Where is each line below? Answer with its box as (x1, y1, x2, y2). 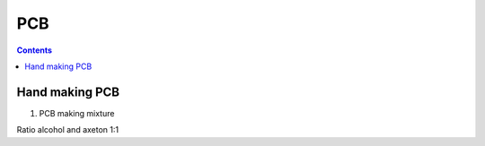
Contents (16, 45, 53, 56)
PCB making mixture (39, 107, 115, 118)
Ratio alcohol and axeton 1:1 (16, 125, 119, 135)
